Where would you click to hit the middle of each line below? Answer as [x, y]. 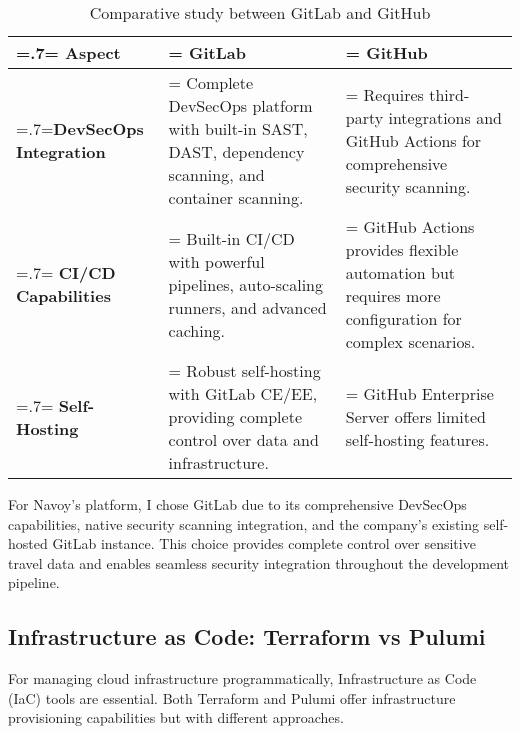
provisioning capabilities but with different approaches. [176, 717]
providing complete [235, 416]
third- [449, 94]
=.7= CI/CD [66, 272]
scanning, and [216, 174]
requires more [393, 295]
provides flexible [402, 249]
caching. [197, 330]
